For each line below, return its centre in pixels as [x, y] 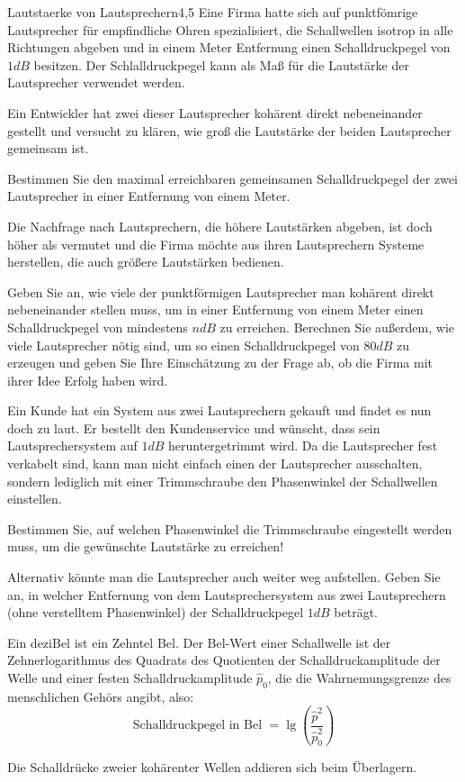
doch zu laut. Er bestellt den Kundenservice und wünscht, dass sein [194, 427]
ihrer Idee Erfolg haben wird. [88, 380]
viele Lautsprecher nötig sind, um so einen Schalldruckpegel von [183, 345]
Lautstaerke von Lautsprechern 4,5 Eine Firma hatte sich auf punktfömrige [213, 12]
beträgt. [356, 612]
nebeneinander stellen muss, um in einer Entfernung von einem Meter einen [215, 309]
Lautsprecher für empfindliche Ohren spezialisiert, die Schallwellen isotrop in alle [230, 29]
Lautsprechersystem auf [72, 446]
